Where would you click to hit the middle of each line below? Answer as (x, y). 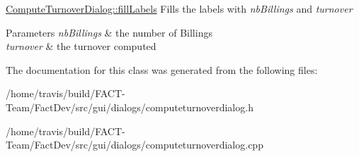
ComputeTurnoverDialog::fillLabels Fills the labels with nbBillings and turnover (179, 8)
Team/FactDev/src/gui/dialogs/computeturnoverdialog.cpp (135, 145)
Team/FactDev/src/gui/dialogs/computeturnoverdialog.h (130, 107)
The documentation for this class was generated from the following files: (162, 69)
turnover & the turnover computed (81, 46)
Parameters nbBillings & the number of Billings (109, 32)
